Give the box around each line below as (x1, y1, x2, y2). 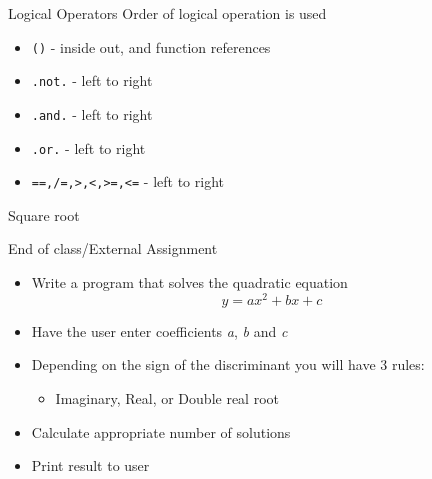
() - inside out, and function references (31, 36, 271, 57)
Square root (8, 204, 80, 225)
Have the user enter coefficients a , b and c (31, 320, 288, 341)
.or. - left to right (31, 137, 146, 158)
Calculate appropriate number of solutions (31, 421, 291, 442)
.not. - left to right (31, 70, 153, 91)
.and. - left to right (31, 103, 153, 124)
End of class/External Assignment (8, 238, 218, 259)
